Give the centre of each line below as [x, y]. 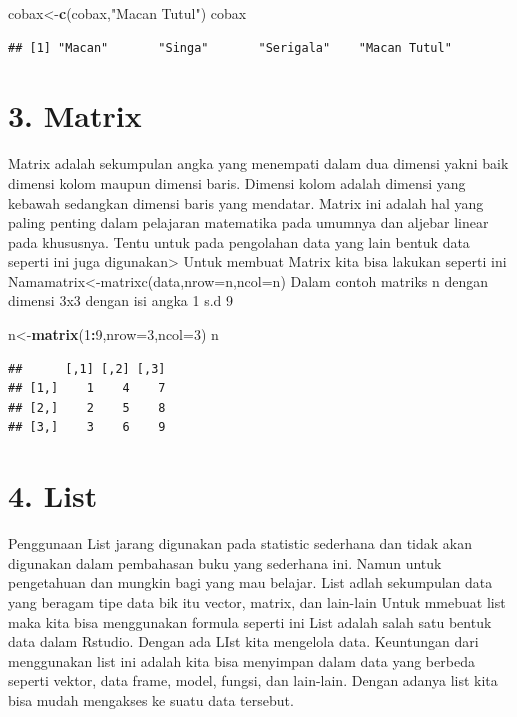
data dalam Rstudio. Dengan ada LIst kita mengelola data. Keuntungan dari [243, 641]
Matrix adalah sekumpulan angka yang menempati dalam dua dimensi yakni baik [258, 163]
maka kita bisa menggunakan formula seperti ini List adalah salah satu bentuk [250, 621]
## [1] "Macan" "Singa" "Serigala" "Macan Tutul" [230, 47]
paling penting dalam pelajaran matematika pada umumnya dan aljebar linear [248, 222]
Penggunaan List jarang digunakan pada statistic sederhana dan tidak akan [240, 543]
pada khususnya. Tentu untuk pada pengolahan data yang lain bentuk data [239, 241]
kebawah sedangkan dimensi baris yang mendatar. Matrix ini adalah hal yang [246, 202]
